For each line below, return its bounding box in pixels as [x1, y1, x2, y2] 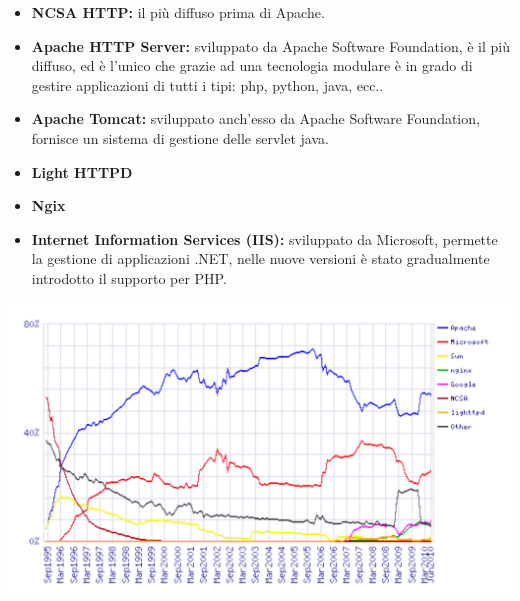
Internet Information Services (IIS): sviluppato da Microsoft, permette [31, 228, 498, 249]
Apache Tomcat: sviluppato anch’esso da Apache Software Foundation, [31, 108, 480, 129]
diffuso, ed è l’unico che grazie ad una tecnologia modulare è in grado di [31, 55, 473, 76]
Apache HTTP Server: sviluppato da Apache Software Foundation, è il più [31, 35, 511, 56]
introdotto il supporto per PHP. [31, 267, 227, 288]
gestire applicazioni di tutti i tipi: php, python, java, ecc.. [31, 74, 384, 95]
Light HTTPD [31, 161, 133, 182]
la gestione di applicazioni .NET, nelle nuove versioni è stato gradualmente [31, 248, 490, 269]
